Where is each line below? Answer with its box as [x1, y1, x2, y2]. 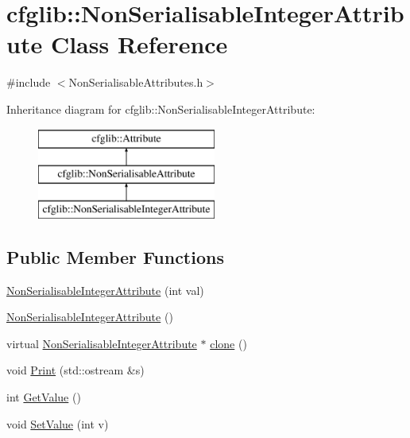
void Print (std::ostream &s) [6, 362, 145, 378]
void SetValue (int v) [6, 415, 109, 432]
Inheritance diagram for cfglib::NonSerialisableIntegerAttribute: [6, 100, 315, 117]
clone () [210, 335, 247, 351]
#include [6, 74, 51, 91]
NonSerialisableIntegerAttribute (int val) [6, 281, 204, 298]
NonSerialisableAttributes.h [68, 74, 203, 91]
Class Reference [50, 28, 228, 60]
